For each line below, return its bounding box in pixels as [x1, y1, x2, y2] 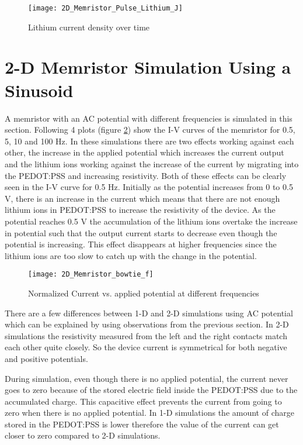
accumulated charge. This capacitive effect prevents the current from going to [5, 395, 282, 407]
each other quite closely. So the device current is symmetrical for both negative [5, 341, 287, 353]
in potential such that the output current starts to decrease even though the [5, 226, 277, 239]
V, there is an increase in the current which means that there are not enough [5, 192, 280, 204]
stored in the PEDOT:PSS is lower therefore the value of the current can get [5, 418, 279, 430]
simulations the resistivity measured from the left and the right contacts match [5, 329, 287, 341]
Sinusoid [5, 78, 74, 102]
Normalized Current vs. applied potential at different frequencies [28, 287, 259, 299]
